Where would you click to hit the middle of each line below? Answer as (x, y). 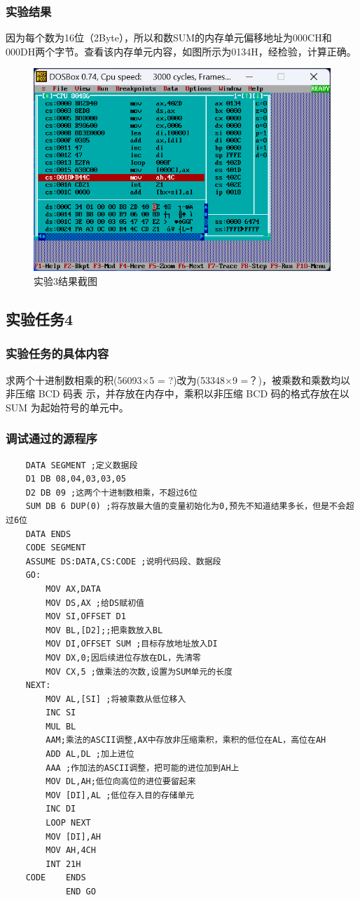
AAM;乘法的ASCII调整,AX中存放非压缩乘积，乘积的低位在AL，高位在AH (186, 740)
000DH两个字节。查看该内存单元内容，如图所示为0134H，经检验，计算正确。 (181, 51)
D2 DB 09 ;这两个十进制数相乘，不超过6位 (111, 492)
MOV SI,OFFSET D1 (86, 617)
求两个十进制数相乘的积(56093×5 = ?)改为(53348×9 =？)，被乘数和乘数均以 (178, 379)
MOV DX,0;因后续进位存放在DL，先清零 (123, 657)
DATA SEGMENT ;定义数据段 (82, 465)
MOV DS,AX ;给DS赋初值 (95, 603)
